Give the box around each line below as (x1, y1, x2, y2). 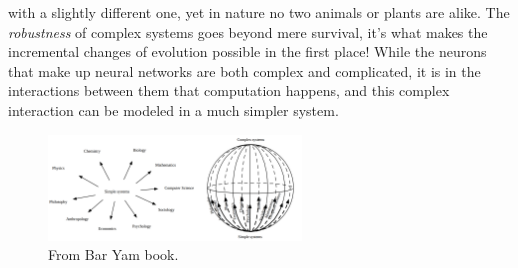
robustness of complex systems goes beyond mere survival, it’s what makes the (8, 21, 488, 42)
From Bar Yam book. (48, 244, 179, 265)
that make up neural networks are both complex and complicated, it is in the (8, 60, 481, 81)
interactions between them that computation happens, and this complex (8, 80, 450, 101)
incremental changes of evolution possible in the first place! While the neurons (8, 41, 487, 62)
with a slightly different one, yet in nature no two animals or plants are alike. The (8, 2, 510, 22)
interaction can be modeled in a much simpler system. (8, 99, 339, 120)
